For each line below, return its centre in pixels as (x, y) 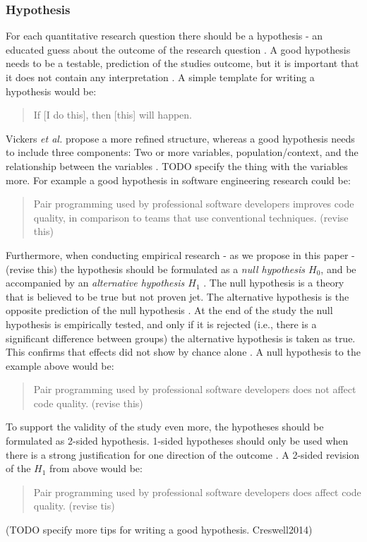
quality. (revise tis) (74, 506)
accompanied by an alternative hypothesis (95, 283)
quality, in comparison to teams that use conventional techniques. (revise (191, 217)
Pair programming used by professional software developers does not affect (195, 389)
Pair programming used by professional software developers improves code (194, 204)
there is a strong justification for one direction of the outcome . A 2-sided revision (183, 454)
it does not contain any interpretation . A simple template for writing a (160, 77)
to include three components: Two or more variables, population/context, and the (182, 152)
